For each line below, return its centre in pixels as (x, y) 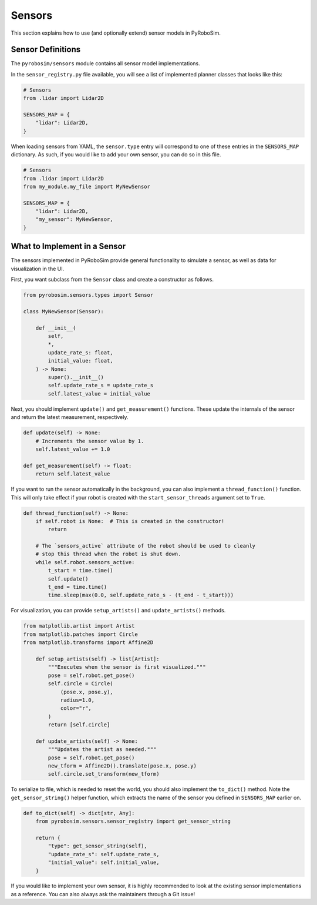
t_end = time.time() (77, 587)
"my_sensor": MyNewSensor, (75, 219)
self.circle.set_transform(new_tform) (104, 774)
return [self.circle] (79, 725)
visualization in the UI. (38, 269)
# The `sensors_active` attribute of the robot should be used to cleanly (145, 546)
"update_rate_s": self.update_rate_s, (104, 854)
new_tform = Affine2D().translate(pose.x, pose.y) (122, 766)
